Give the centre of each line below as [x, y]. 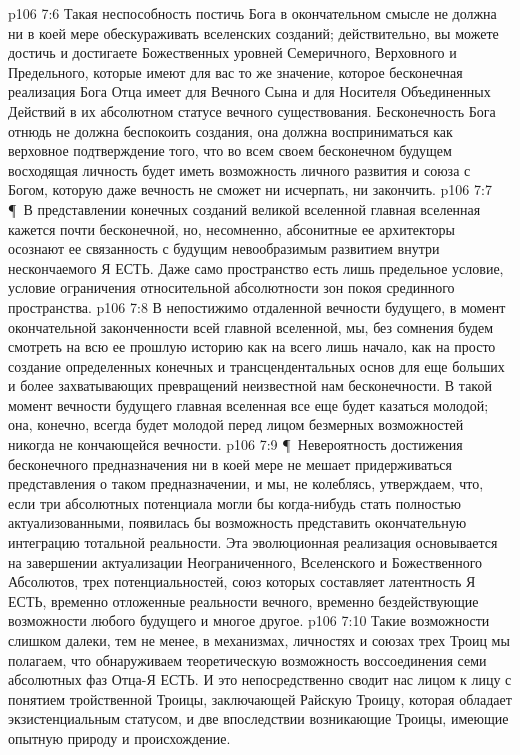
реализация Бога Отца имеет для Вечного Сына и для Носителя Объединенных [249, 91]
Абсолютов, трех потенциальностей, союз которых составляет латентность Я [242, 581]
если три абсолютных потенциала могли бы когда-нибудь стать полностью [235, 502]
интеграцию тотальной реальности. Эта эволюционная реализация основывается [253, 542]
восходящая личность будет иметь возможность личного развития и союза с [239, 169]
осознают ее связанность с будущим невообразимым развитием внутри [224, 248]
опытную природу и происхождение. [119, 737]
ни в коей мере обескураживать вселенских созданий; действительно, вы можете [253, 32]
